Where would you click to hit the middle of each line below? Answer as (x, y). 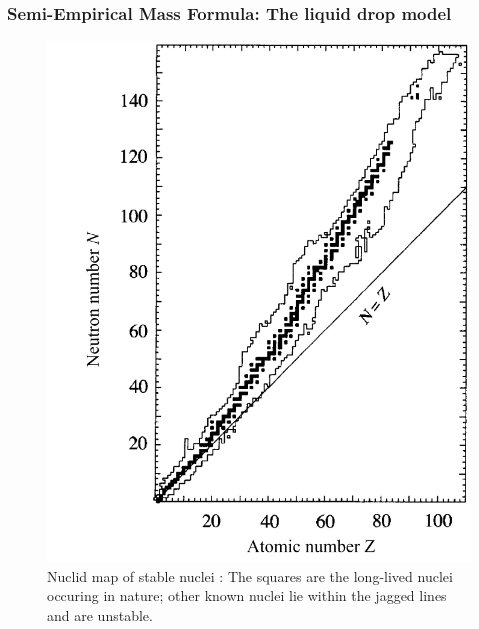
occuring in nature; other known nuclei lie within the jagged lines (247, 595)
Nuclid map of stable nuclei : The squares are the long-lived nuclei (250, 575)
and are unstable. (100, 614)
